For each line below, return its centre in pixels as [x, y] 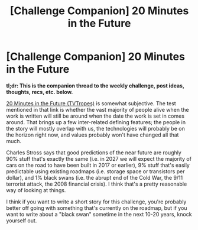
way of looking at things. [36, 190]
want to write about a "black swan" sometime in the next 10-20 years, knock [99, 214]
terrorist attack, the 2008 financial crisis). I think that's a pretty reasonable [97, 184]
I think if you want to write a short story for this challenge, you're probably [96, 202]
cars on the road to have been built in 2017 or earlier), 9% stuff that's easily [98, 165]
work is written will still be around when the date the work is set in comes [95, 116]
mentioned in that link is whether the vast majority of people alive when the [98, 109]
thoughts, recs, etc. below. [40, 92]
